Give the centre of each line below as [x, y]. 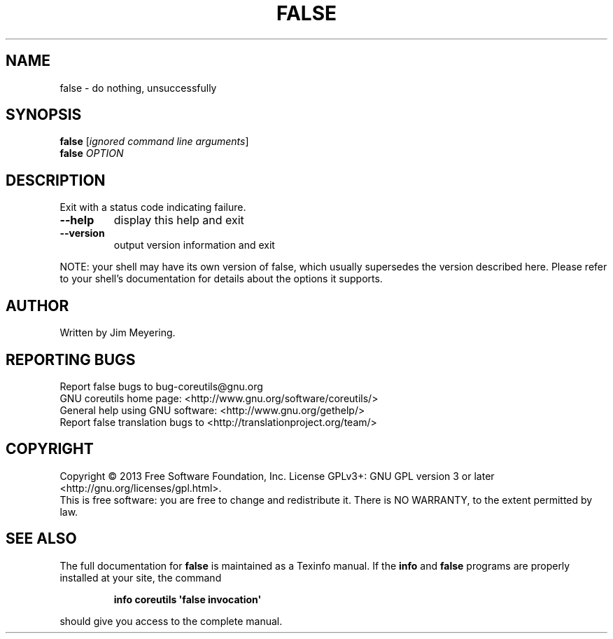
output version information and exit [194, 245]
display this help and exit [179, 220]
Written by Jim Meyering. [118, 333]
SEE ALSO [41, 539]
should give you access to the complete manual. [171, 621]
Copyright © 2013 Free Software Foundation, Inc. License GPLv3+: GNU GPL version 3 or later [277, 476]
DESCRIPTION [56, 180]
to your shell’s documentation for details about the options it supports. [221, 279]
